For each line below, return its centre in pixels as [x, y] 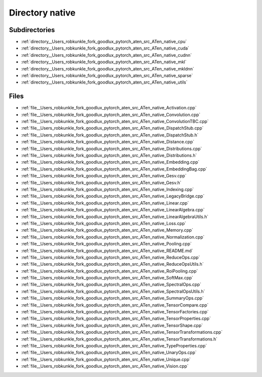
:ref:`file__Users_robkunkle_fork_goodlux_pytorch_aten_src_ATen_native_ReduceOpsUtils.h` [112, 264]
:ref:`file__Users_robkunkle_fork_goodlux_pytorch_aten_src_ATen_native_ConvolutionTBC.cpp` [115, 121]
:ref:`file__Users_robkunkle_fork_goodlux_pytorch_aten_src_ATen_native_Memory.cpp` [107, 230]
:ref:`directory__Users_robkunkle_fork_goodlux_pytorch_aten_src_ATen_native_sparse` [107, 76]
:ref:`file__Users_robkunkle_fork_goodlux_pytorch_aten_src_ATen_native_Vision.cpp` [105, 366]
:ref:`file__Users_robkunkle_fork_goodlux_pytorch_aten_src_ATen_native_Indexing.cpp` [107, 189]
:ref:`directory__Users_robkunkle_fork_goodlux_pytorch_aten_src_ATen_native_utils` [104, 82]
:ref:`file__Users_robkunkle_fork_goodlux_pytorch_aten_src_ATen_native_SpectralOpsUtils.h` [113, 291]
